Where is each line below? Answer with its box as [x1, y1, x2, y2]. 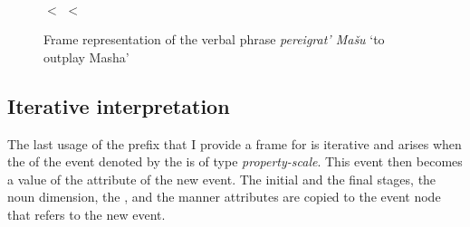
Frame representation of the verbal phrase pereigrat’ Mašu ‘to [43, 30, 385, 49]
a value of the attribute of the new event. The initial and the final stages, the [7, 169, 436, 188]
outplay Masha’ [43, 47, 129, 66]
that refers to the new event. [7, 204, 166, 223]
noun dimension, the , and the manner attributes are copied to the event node [7, 187, 441, 206]
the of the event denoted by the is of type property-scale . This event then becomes [7, 152, 463, 171]
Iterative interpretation [7, 91, 230, 119]
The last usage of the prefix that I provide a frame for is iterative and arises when [7, 134, 462, 153]
